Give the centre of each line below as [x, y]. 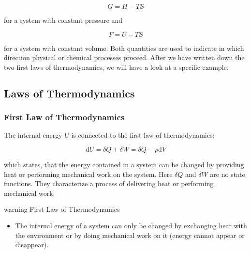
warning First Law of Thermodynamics [62, 209]
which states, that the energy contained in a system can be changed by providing [124, 164]
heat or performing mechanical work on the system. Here [88, 174]
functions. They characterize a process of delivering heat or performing [109, 183]
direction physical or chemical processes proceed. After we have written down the [124, 57]
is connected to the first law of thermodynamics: [143, 135]
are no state [228, 174]
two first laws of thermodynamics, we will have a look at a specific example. [116, 67]
